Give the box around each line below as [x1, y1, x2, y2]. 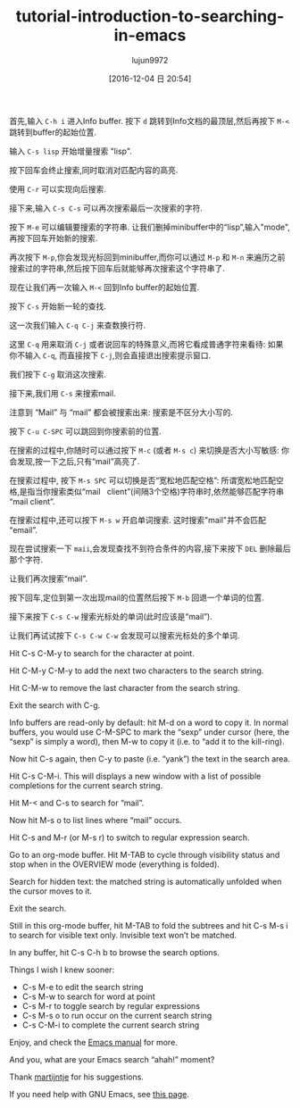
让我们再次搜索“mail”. [9, 573, 87, 584]
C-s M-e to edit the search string [21, 981, 144, 992]
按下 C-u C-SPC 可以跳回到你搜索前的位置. [9, 426, 162, 437]
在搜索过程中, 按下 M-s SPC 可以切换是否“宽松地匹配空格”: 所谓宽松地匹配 [9, 475, 277, 486]
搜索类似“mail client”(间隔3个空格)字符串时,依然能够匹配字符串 [50, 486, 284, 496]
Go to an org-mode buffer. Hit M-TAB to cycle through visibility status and [9, 849, 280, 860]
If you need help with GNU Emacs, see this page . [9, 1088, 190, 1099]
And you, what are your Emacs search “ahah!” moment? [9, 1054, 215, 1064]
